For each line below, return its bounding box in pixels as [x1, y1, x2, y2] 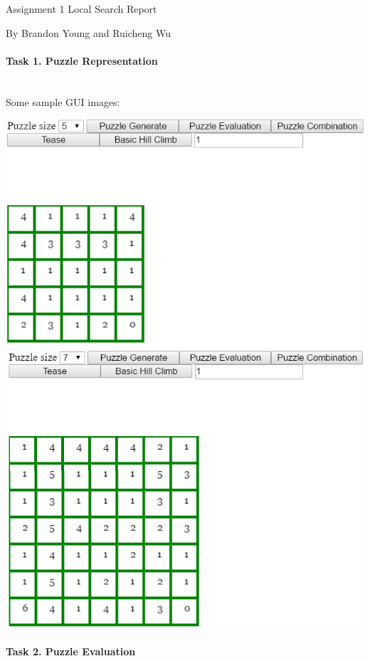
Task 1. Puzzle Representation [6, 53, 158, 68]
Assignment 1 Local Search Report [6, 1, 157, 16]
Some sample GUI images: [6, 94, 120, 109]
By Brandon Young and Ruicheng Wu [6, 25, 171, 40]
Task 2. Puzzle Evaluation [6, 644, 136, 659]
